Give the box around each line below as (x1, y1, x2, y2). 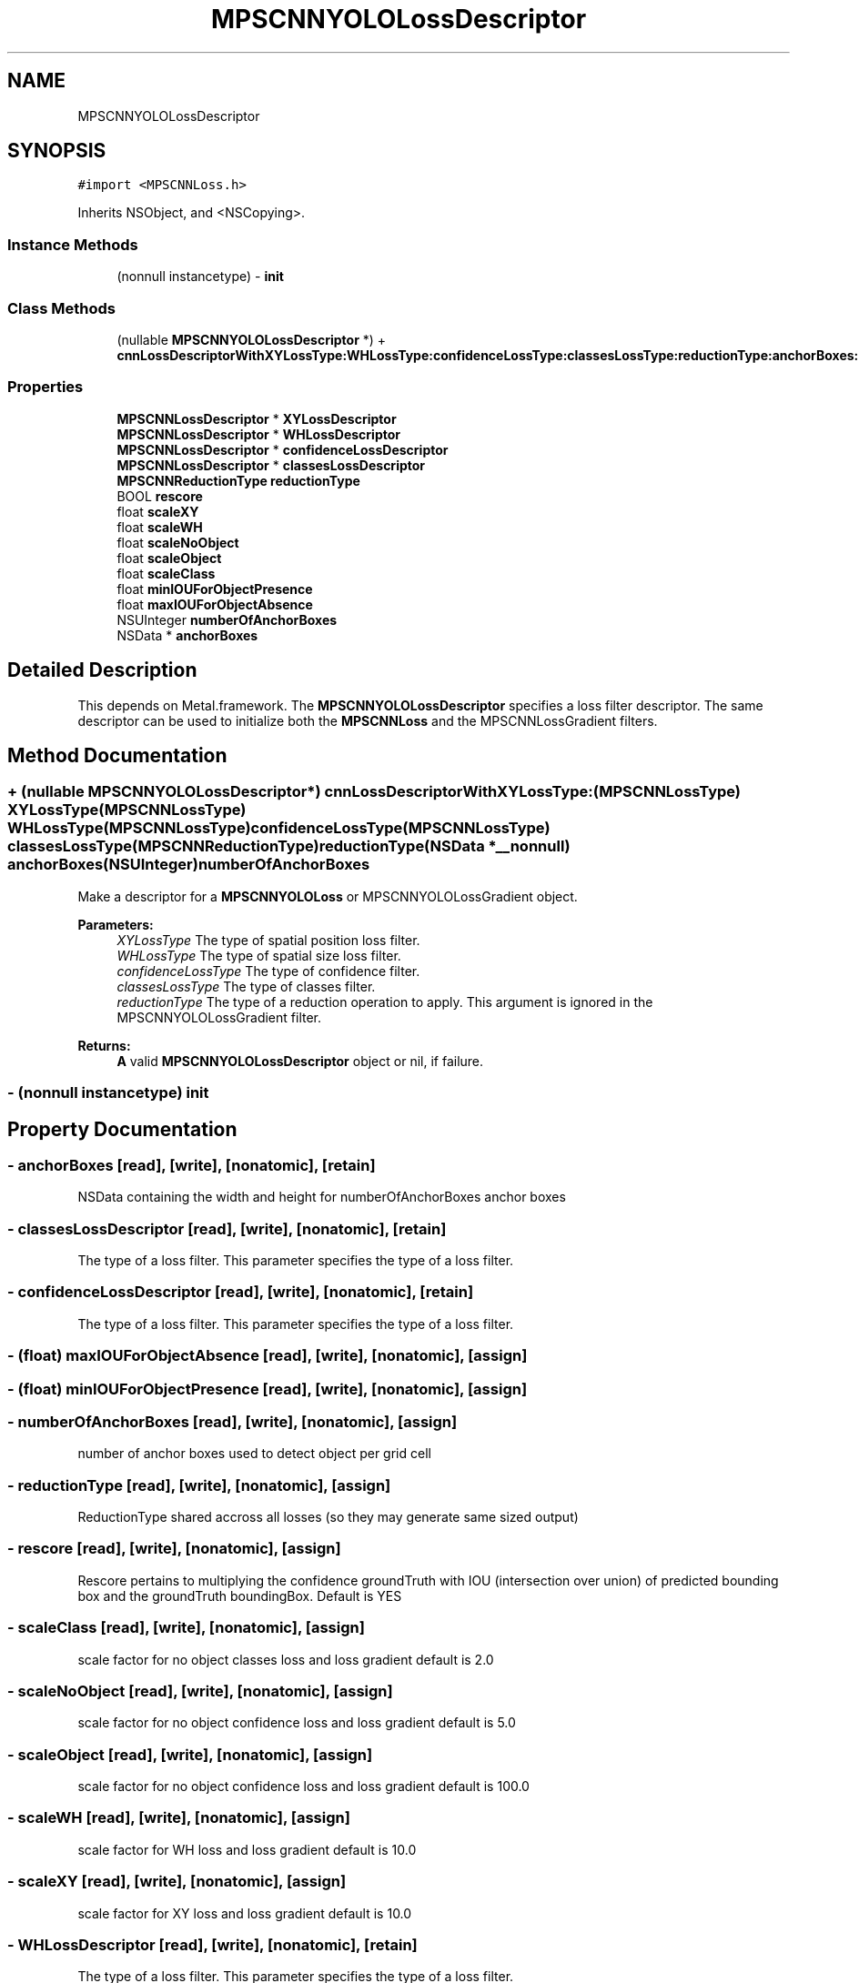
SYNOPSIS (7, 139, 106, 163)
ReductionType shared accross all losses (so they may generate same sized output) (77, 1509, 579, 1525)
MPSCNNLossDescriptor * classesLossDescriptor (116, 457, 426, 473)
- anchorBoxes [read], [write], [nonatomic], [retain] (7, 1155, 376, 1174)
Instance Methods (7, 235, 138, 254)
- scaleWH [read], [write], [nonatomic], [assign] (7, 1808, 350, 1827)
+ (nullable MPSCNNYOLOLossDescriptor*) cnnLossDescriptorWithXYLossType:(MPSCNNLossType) (7, 782, 742, 801)
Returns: (77, 1037, 131, 1053)
